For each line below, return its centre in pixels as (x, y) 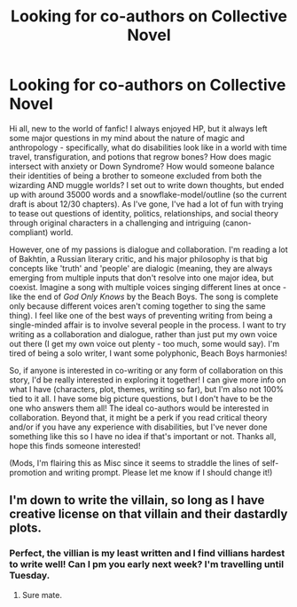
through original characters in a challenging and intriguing (115, 223)
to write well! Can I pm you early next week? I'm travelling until (147, 564)
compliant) (29, 232)
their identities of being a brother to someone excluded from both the (136, 176)
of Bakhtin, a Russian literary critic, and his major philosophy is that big (139, 258)
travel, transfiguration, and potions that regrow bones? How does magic (141, 156)
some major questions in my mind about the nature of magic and (127, 138)
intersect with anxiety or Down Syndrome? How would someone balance (142, 166)
